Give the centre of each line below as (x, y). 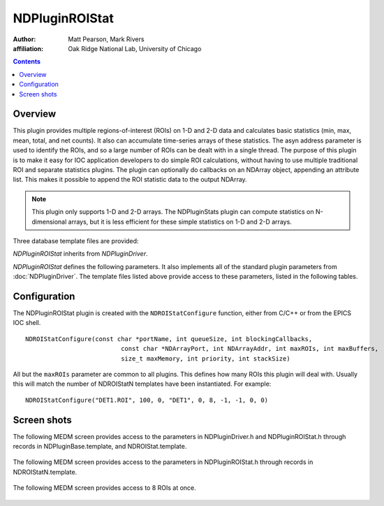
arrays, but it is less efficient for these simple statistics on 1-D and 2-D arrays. (180, 222)
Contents (27, 62)
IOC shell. (27, 323)
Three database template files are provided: (76, 240)
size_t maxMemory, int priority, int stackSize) (206, 359)
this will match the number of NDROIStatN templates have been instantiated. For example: (142, 384)
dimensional (49, 222)
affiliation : (28, 48)
